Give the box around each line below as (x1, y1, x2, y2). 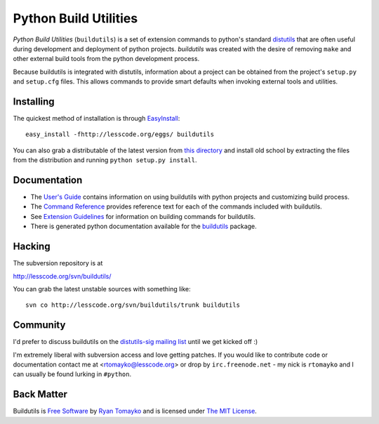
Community (13, 319, 66, 331)
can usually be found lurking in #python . (13, 370, 132, 378)
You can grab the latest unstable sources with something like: (13, 284, 191, 293)
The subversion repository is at (13, 259, 103, 267)
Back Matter (13, 388, 68, 400)
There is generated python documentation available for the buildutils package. (30, 222, 258, 231)
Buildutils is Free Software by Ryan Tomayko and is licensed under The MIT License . (13, 407, 258, 416)
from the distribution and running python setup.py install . (13, 156, 197, 164)
